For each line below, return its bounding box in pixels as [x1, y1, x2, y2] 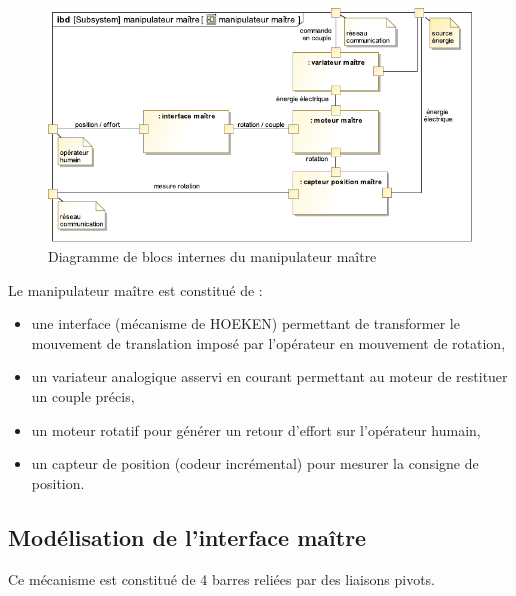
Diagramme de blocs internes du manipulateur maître [48, 246, 377, 267]
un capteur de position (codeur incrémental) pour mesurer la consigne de [31, 453, 479, 474]
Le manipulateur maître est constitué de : [8, 279, 263, 300]
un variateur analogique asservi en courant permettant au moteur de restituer [31, 366, 508, 387]
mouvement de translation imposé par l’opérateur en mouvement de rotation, [31, 332, 506, 353]
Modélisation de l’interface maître [8, 521, 367, 552]
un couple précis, [31, 385, 135, 406]
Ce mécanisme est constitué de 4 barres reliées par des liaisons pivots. [8, 568, 435, 589]
